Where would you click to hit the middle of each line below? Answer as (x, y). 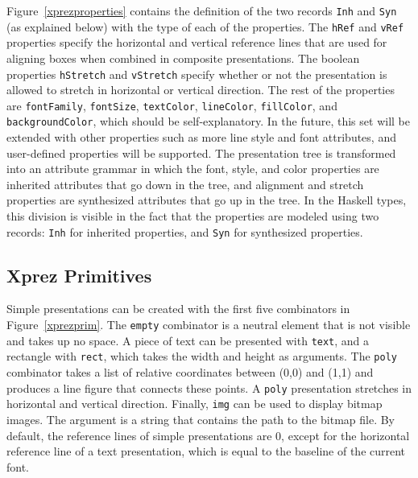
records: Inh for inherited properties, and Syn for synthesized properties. (185, 231)
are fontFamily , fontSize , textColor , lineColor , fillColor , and (172, 105)
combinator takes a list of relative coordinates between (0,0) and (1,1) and (190, 372)
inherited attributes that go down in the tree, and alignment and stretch (185, 184)
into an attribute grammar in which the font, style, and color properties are (193, 169)
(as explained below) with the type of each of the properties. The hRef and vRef (205, 26)
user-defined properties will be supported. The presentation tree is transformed (201, 152)
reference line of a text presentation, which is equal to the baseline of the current (206, 451)
